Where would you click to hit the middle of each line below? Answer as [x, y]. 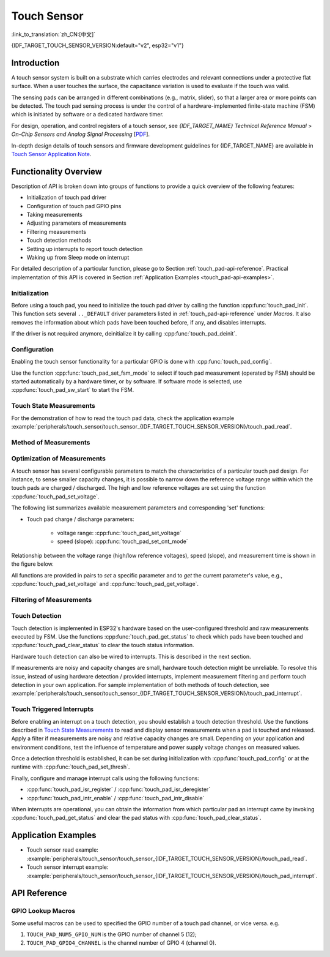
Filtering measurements [57, 231]
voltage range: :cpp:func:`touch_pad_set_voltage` [119, 533]
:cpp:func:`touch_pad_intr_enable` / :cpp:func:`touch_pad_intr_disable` [116, 798]
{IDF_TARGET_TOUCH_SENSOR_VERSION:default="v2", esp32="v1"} [97, 45]
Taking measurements [54, 215]
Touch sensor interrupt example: [68, 867]
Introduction [35, 63]
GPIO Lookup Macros [43, 911]
